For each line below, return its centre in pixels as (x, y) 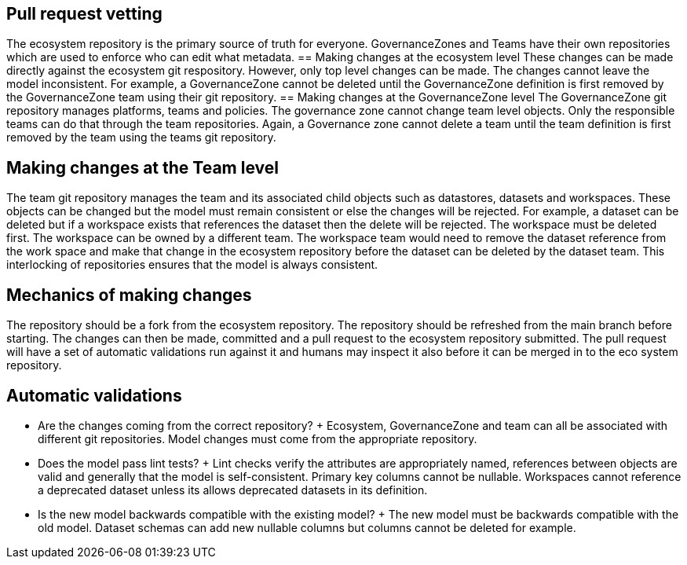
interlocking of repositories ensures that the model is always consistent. (192, 265)
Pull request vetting (84, 14)
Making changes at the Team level (143, 167)
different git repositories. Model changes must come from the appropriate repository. (258, 438)
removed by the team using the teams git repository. (141, 138)
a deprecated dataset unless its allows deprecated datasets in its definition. (233, 490)
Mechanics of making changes (129, 295)
